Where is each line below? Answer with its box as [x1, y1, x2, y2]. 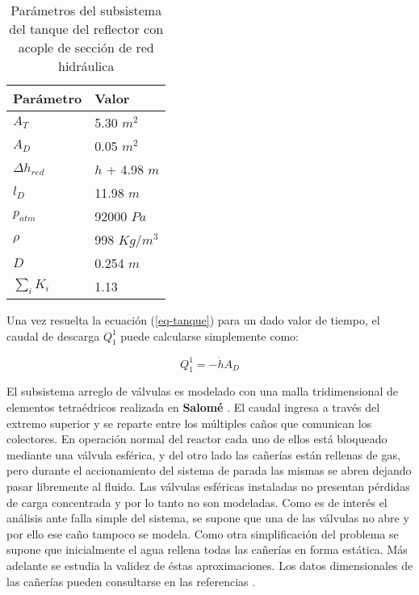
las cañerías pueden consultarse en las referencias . [6, 572, 256, 589]
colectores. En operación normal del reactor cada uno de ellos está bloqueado [6, 430, 388, 447]
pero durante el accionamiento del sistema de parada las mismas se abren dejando [6, 462, 412, 479]
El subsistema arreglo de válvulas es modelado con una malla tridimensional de [6, 383, 398, 400]
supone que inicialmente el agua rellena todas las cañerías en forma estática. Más [6, 541, 408, 558]
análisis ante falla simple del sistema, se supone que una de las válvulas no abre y [6, 509, 409, 526]
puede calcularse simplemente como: [120, 327, 299, 344]
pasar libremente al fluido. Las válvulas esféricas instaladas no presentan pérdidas [6, 477, 410, 494]
